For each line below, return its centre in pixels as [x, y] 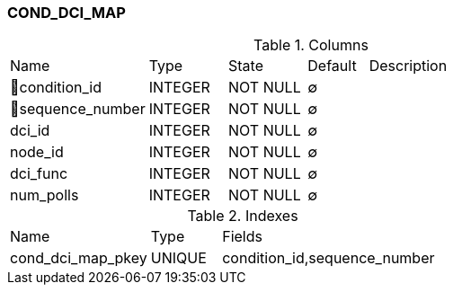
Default [332, 66]
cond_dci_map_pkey [79, 258]
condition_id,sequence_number [329, 258]
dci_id [30, 131]
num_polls [44, 195]
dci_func [39, 174]
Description [408, 66]
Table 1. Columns [311, 45]
